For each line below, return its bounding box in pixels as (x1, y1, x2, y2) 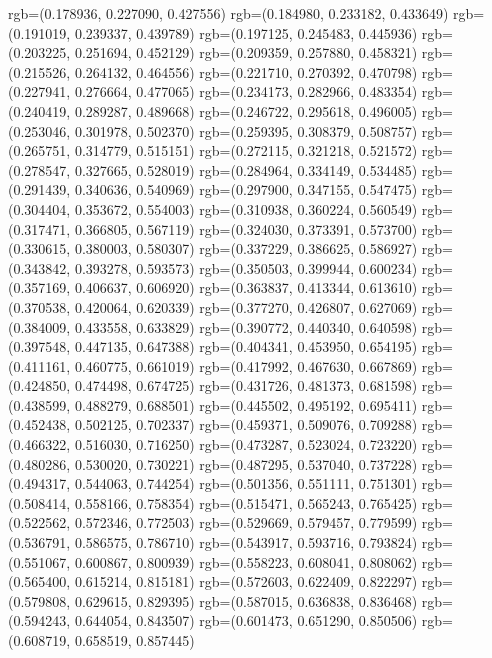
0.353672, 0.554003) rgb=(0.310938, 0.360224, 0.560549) (74, 198, 418, 219)
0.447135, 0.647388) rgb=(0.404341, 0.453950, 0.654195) (74, 336, 418, 357)
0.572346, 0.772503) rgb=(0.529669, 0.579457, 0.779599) (74, 512, 418, 533)
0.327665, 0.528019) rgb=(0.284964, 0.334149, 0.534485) (74, 159, 418, 180)
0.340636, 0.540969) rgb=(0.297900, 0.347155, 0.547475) (74, 179, 418, 200)
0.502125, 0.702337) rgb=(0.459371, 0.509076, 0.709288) (74, 414, 418, 435)
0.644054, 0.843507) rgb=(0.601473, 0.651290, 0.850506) (74, 610, 418, 631)
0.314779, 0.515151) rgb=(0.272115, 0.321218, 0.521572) (74, 140, 418, 161)
